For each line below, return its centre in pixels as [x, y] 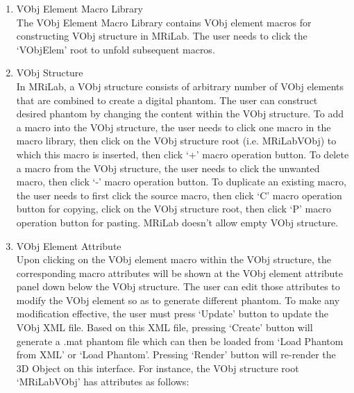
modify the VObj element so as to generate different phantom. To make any [178, 300]
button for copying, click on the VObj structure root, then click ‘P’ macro [174, 209]
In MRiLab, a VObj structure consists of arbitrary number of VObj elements [180, 86]
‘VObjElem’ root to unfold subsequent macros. [116, 49]
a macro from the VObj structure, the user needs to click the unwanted [168, 168]
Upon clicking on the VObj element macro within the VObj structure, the [174, 259]
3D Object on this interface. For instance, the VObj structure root [158, 368]
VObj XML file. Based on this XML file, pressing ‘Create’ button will [165, 327]
